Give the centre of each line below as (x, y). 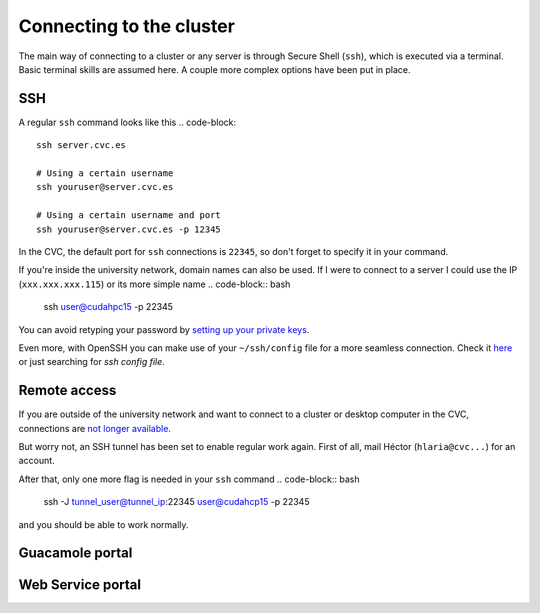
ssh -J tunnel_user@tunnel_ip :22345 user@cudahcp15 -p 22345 (176, 502)
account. (36, 461)
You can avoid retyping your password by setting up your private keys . (164, 329)
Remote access (67, 390)
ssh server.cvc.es (81, 145)
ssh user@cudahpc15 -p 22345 (108, 307)
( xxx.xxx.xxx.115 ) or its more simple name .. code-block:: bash (154, 284)
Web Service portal (80, 585)
